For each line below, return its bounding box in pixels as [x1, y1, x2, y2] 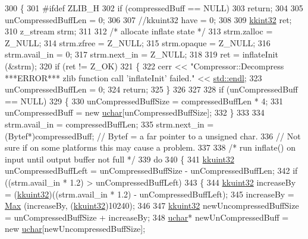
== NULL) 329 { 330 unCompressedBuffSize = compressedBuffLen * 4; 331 [5, 94, 283, 107]
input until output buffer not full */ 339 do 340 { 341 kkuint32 [5, 152, 234, 165]
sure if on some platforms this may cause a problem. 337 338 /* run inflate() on [5, 141, 296, 154]
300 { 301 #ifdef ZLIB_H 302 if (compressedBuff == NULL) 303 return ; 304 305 [5, 2, 303, 14]
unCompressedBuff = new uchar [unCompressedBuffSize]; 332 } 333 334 [5, 106, 265, 119]
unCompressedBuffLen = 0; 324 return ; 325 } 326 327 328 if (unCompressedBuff [5, 83, 298, 95]
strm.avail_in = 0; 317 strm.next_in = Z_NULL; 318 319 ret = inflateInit [5, 48, 278, 60]
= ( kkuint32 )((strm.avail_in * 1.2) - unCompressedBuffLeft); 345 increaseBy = [5, 187, 294, 200]
